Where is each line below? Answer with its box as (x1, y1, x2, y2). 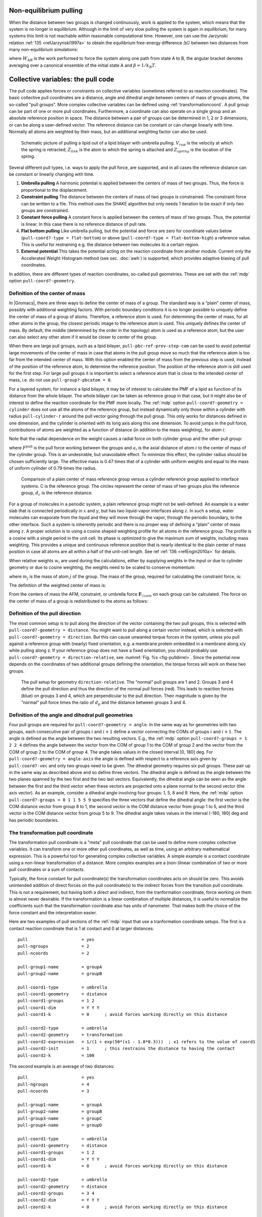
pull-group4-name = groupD (17, 1123, 102, 1128)
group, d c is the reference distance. (21, 490, 93, 497)
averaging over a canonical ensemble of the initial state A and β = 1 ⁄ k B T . (9, 62, 156, 69)
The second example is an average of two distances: (9, 1063, 115, 1069)
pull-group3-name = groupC (17, 1115, 102, 1121)
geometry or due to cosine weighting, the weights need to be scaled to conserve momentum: (9, 565, 196, 571)
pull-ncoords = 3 (17, 1088, 90, 1094)
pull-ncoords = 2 (17, 950, 90, 956)
